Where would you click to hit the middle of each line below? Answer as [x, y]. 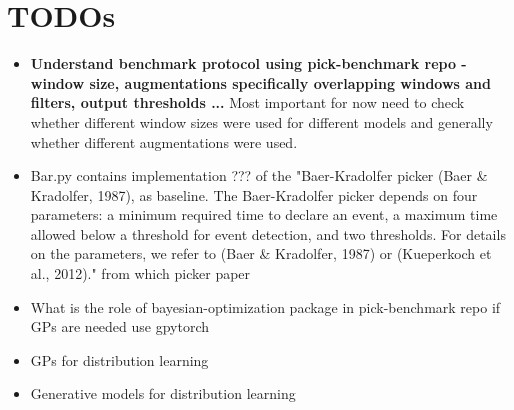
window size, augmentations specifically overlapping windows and [261, 82]
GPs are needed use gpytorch [120, 326]
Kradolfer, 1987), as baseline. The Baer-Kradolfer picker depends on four [254, 194]
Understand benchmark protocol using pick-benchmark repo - [248, 63]
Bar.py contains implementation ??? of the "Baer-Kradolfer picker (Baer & [259, 175]
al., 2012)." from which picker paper [140, 273]
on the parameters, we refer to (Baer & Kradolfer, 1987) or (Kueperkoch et [261, 253]
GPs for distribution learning [119, 359]
